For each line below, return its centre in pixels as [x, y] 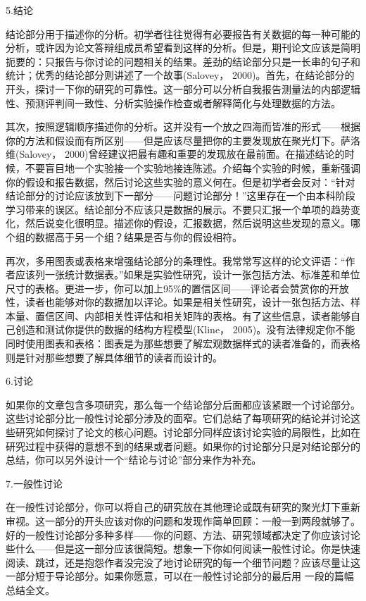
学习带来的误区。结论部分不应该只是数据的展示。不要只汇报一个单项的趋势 [178, 209]
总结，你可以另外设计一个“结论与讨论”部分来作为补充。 [134, 460]
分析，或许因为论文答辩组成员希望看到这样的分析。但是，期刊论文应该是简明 [183, 48]
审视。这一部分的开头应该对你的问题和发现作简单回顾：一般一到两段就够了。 [183, 521]
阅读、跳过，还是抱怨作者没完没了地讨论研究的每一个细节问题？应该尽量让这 [183, 562]
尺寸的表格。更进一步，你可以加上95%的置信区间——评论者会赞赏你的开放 [177, 288]
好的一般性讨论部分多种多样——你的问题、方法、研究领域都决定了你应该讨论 [183, 534]
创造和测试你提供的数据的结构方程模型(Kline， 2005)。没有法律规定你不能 [185, 329]
